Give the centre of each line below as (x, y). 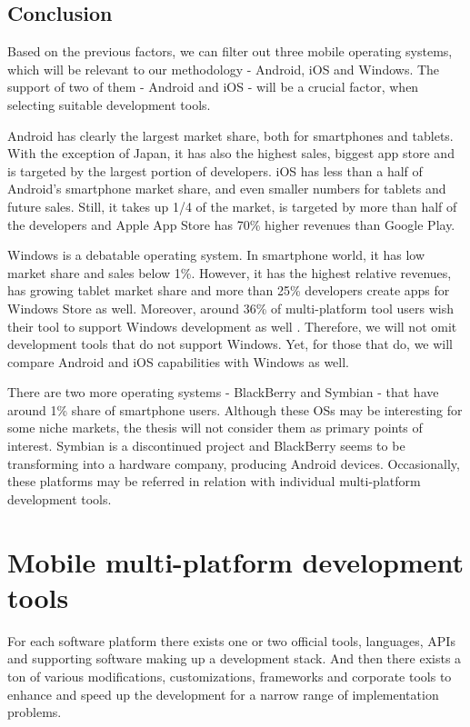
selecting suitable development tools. (109, 104)
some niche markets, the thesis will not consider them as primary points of (215, 428)
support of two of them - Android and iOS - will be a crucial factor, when (213, 87)
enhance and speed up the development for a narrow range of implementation (223, 694)
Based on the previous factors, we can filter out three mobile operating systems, (230, 51)
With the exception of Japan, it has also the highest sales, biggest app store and (231, 153)
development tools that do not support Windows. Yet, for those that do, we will (230, 344)
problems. (35, 712)
